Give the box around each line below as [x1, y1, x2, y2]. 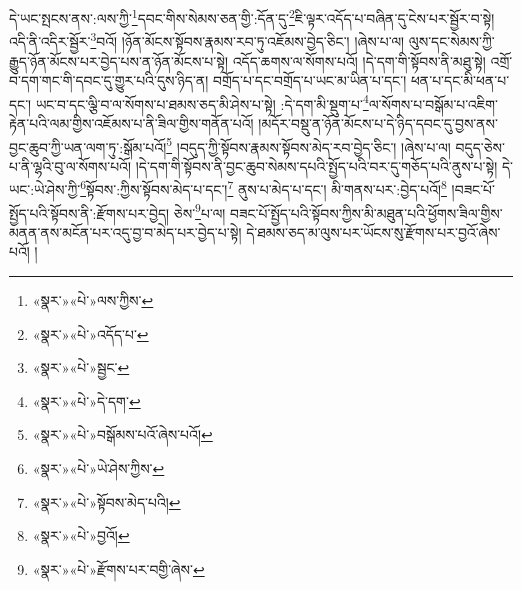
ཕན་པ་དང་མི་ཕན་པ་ [410, 70, 510, 91]
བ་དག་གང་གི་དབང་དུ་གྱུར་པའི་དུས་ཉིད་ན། [9, 70, 209, 91]
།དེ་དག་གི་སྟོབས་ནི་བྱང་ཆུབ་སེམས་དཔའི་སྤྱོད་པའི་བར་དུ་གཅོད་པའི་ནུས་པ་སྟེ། [135, 155, 498, 176]
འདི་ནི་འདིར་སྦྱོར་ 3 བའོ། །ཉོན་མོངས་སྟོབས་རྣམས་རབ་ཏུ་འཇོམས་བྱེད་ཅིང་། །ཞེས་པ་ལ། [9, 28, 405, 51]
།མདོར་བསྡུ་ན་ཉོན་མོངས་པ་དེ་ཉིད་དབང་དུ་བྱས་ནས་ [258, 112, 499, 133]
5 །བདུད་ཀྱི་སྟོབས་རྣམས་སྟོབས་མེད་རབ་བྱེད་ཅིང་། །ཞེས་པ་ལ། [166, 133, 451, 157]
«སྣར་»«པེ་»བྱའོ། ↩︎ [32, 525, 130, 546]
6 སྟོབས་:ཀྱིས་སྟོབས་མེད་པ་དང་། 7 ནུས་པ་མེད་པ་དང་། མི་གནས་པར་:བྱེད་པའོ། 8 [80, 176, 447, 200]
